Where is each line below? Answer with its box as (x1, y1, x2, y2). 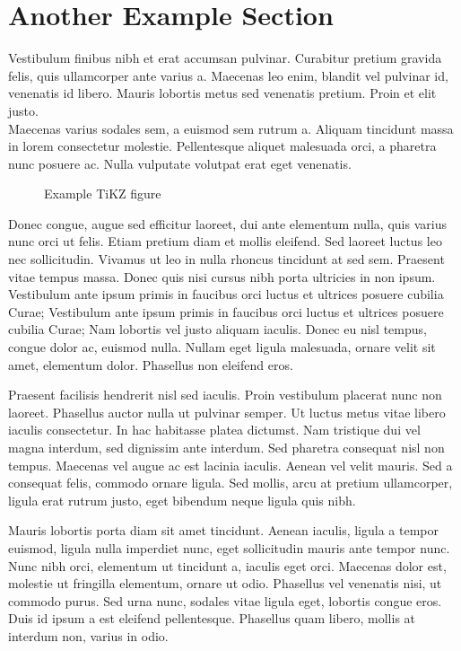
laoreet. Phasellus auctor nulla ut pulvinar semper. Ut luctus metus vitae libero (8, 402, 446, 421)
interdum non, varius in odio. (8, 626, 169, 645)
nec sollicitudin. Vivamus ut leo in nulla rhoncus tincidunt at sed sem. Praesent (8, 250, 445, 268)
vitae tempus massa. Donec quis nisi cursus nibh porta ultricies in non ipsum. (8, 267, 436, 286)
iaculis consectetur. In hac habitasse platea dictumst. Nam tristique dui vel (8, 420, 421, 439)
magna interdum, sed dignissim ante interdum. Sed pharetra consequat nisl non (8, 438, 445, 456)
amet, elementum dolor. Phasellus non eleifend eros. (8, 355, 293, 374)
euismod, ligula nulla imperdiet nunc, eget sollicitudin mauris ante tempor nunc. (8, 538, 450, 557)
